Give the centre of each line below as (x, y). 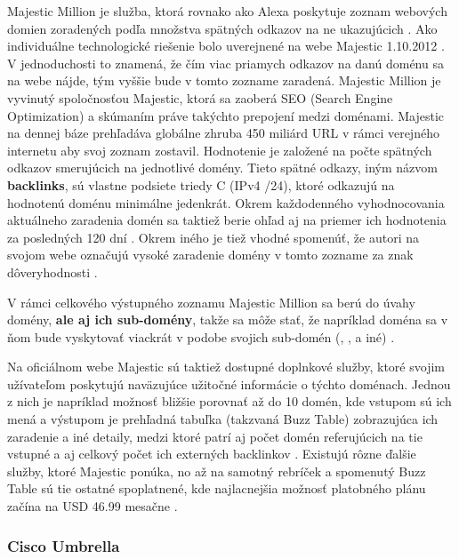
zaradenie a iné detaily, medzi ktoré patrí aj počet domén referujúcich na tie (215, 436)
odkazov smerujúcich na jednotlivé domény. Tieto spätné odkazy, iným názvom (222, 168)
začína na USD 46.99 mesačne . (93, 506)
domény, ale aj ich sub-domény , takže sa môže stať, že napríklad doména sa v (228, 319)
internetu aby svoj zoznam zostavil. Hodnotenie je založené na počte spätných (220, 150)
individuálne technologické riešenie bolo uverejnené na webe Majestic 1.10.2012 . (226, 46)
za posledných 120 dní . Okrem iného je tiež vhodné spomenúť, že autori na (213, 237)
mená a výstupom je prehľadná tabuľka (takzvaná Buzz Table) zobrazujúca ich (223, 419)
